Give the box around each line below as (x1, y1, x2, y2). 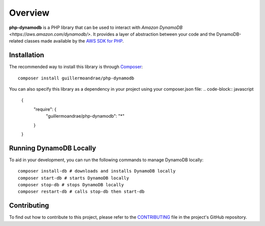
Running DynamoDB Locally (9, 144, 96, 152)
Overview (9, 7, 50, 18)
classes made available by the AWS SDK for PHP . (24, 38, 124, 44)
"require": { (33, 106, 56, 112)
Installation (9, 51, 44, 59)
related (9, 38, 24, 44)
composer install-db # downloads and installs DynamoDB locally (18, 168, 176, 174)
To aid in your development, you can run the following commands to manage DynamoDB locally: (9, 157, 204, 163)
